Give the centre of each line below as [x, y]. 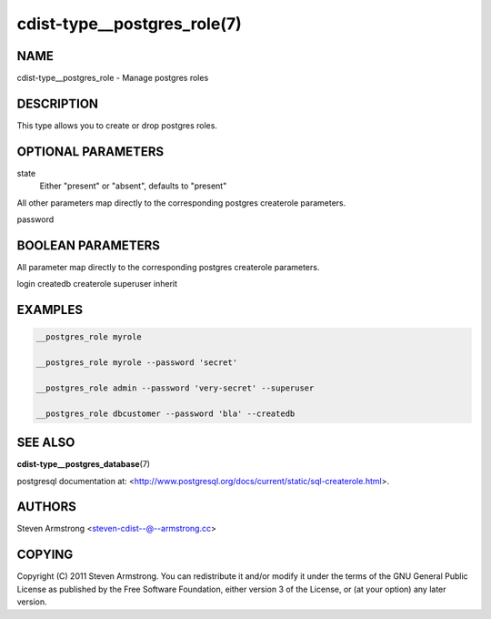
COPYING [45, 555]
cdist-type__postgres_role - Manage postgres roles [113, 78]
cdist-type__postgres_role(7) [130, 24]
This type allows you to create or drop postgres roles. [117, 125]
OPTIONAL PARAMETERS [90, 152]
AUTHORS [47, 507]
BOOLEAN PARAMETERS [89, 245]
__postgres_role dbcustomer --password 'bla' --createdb [165, 413]
